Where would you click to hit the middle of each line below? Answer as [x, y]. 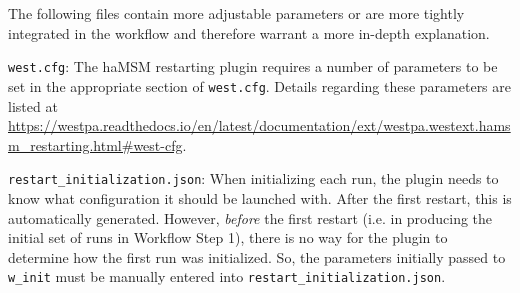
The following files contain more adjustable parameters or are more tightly [236, 13]
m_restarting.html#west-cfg [95, 144]
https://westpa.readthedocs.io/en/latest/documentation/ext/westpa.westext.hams [259, 125]
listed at [33, 105]
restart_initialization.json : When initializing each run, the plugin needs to [253, 178]
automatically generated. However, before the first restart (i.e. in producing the [250, 217]
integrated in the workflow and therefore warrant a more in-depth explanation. [249, 32]
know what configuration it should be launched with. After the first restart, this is [260, 197]
